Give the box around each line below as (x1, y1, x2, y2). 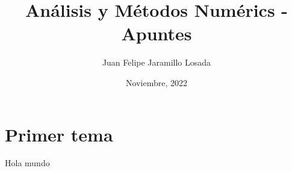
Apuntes (121, 21, 192, 46)
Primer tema (5, 122, 113, 146)
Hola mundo (5, 157, 50, 169)
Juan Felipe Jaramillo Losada (102, 56, 211, 69)
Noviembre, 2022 (126, 76, 187, 89)
